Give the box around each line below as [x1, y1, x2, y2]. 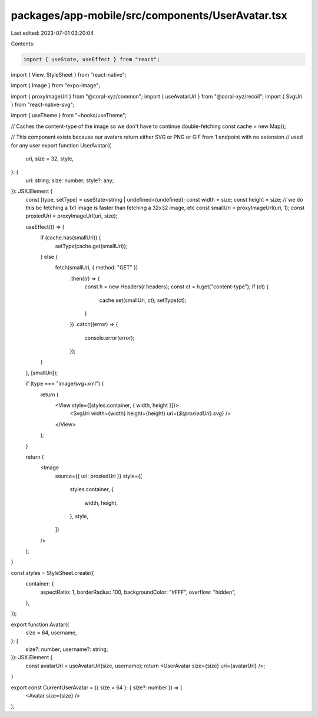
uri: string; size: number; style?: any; [25, 177, 114, 184]
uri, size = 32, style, [25, 155, 74, 162]
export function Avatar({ [11, 621, 69, 628]
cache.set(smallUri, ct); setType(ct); [99, 297, 187, 304]
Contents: [11, 40, 35, 47]
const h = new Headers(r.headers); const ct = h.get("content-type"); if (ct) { [84, 283, 269, 290]
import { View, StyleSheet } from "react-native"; [11, 71, 127, 78]
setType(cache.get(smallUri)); [55, 242, 128, 249]
